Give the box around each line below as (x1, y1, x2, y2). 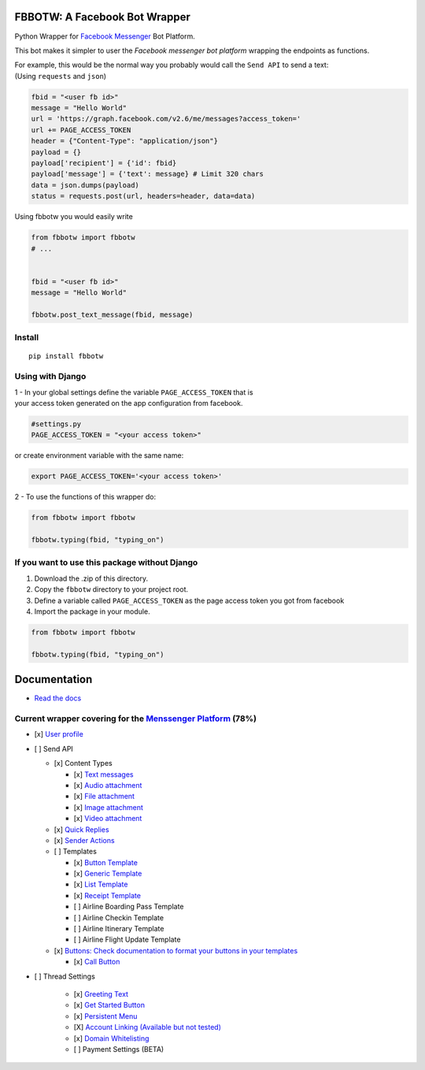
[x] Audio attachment (73, 780, 142, 789)
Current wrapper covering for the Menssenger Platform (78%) (14, 713, 257, 724)
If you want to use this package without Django (14, 557, 198, 568)
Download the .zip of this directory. (34, 574, 149, 583)
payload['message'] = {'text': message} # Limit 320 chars (31, 169, 264, 179)
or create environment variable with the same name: (14, 451, 184, 460)
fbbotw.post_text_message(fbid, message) (31, 310, 194, 319)
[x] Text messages (73, 769, 134, 779)
